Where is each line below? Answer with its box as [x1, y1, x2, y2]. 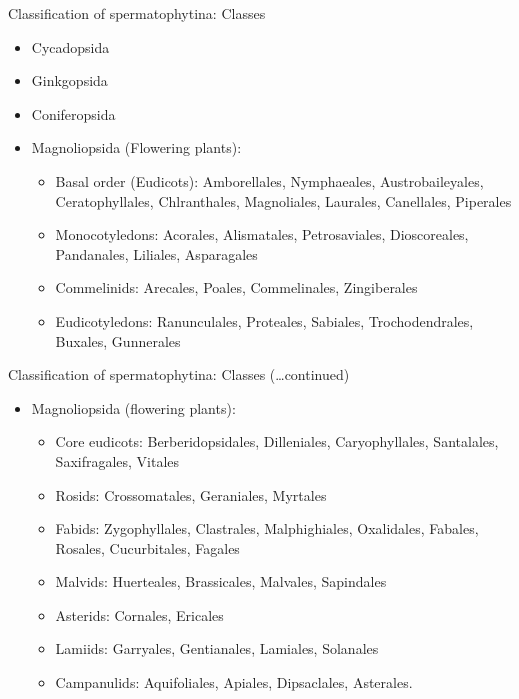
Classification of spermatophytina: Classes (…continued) [8, 364, 350, 385]
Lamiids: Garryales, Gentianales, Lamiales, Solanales [55, 638, 379, 659]
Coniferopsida [31, 103, 116, 124]
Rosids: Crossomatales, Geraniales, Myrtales [55, 484, 327, 505]
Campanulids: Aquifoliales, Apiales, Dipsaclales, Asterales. [55, 672, 413, 693]
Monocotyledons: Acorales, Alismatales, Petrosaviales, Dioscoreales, [55, 224, 469, 245]
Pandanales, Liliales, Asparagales [55, 243, 258, 264]
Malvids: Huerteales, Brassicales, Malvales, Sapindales [55, 571, 387, 592]
